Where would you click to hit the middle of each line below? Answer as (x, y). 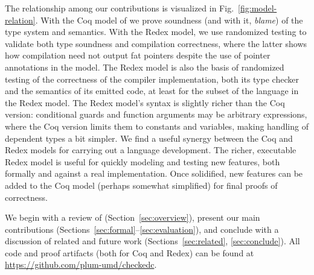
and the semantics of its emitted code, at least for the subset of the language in (152, 91)
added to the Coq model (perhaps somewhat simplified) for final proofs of (141, 185)
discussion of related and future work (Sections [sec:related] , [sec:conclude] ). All (152, 241)
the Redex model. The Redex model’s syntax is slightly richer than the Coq (145, 102)
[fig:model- (258, 8)
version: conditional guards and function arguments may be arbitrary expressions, (156, 114)
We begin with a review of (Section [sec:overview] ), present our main (133, 217)
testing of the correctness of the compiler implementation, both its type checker (152, 79)
